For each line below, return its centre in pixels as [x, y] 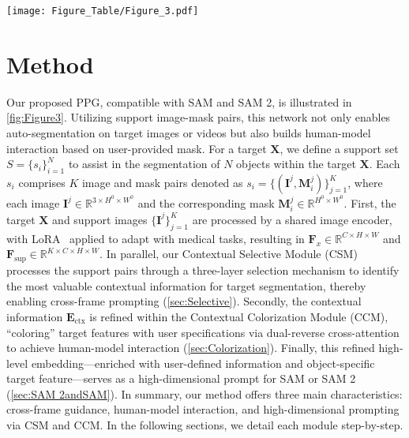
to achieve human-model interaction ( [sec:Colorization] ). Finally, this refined [191, 348]
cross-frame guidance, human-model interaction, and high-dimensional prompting [203, 409]
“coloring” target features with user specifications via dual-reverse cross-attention [203, 332]
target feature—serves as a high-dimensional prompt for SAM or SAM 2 [181, 378]
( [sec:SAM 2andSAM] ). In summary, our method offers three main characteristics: [204, 393]
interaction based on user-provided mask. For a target [137, 148]
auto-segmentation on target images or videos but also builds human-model [189, 132]
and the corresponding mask [206, 203]
